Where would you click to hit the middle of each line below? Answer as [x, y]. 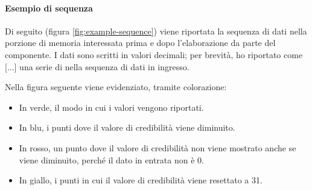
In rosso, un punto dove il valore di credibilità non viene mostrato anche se [158, 147]
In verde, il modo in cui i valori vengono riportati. [111, 107]
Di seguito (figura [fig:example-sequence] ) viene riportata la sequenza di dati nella [156, 31]
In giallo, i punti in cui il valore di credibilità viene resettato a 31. [141, 180]
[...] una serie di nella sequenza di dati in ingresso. [97, 66]
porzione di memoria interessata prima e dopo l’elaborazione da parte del [140, 43]
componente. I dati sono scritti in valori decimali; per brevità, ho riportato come [154, 54]
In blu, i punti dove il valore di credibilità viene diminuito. [127, 127]
